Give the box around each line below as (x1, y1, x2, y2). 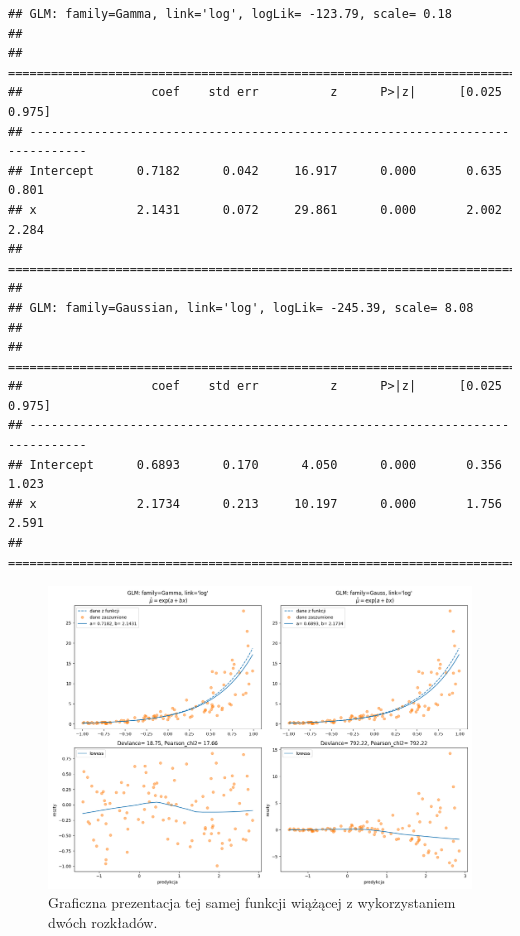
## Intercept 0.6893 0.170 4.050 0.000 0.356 (8, 457, 502, 472)
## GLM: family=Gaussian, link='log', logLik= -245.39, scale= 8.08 (8, 300, 474, 315)
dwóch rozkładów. (48, 912, 158, 933)
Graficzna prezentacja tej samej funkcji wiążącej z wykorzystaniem (48, 892, 456, 913)
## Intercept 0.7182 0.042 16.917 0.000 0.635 (8, 163, 502, 178)
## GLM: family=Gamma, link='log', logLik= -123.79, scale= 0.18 (8, 7, 452, 21)
